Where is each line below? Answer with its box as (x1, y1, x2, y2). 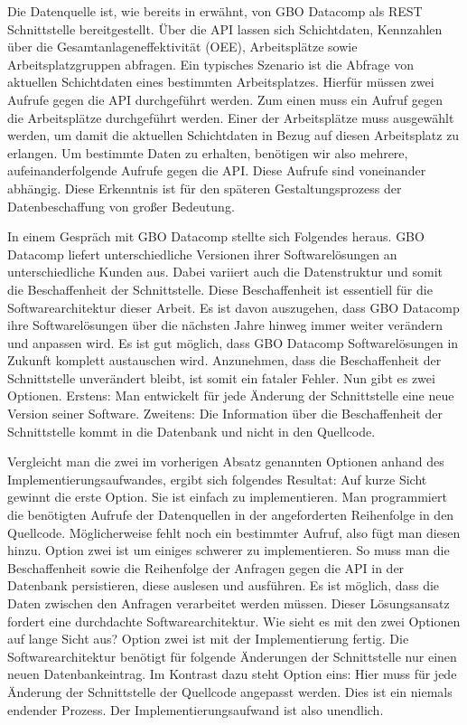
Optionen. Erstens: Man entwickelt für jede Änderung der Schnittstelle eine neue (7, 386, 454, 405)
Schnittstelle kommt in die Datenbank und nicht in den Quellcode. (7, 421, 376, 440)
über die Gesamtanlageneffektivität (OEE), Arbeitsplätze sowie (7, 37, 358, 56)
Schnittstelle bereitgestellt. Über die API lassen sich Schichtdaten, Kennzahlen (7, 19, 443, 38)
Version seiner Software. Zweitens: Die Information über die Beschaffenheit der (7, 404, 443, 423)
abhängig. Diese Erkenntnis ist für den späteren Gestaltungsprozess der (7, 178, 402, 197)
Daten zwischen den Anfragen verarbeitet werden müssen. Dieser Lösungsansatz (7, 594, 450, 612)
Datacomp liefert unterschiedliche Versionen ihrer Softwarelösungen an (7, 244, 397, 263)
